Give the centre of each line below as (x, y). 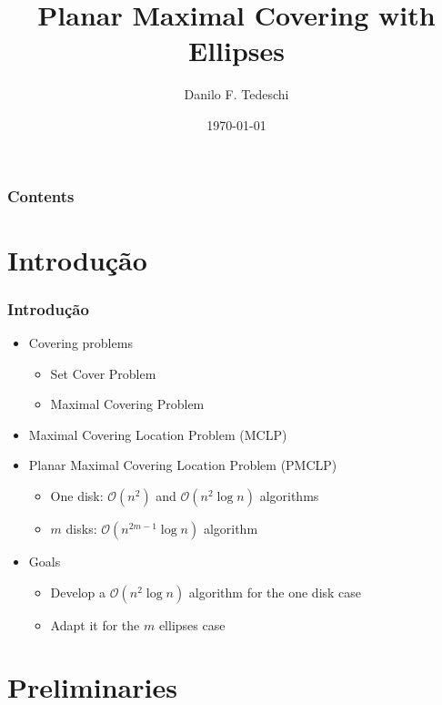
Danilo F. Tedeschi (236, 94)
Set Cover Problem (103, 373)
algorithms (289, 495)
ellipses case (192, 624)
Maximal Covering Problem (127, 404)
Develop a (78, 592)
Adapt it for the (95, 624)
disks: (81, 528)
